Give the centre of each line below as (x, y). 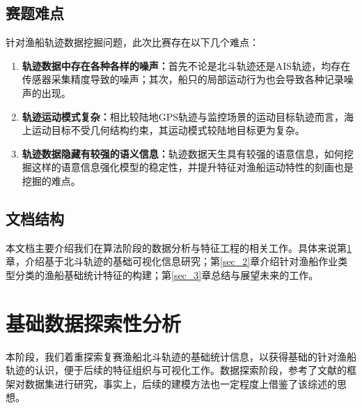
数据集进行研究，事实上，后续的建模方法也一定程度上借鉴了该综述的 (181, 383)
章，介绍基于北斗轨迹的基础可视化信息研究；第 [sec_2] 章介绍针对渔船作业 (172, 261)
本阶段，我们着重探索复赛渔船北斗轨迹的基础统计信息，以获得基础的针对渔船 (181, 356)
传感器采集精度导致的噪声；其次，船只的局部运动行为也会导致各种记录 (183, 79)
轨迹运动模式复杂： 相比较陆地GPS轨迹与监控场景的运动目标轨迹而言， (183, 116)
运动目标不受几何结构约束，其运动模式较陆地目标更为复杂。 (168, 130)
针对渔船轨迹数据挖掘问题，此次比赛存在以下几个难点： (132, 42)
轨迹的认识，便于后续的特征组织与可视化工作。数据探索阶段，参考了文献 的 (176, 370)
